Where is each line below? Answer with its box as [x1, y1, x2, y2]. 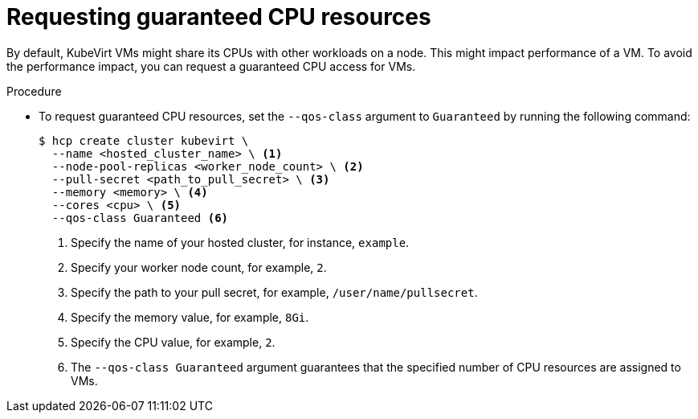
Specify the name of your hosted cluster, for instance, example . [71, 235, 410, 249]
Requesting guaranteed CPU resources [6, 3, 431, 31]
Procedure [6, 84, 62, 98]
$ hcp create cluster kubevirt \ [39, 134, 249, 147]
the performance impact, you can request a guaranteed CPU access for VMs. [6, 59, 416, 73]
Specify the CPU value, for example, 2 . [71, 335, 276, 349]
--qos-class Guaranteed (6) [51, 211, 229, 224]
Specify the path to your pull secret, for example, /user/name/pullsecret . [71, 285, 478, 299]
